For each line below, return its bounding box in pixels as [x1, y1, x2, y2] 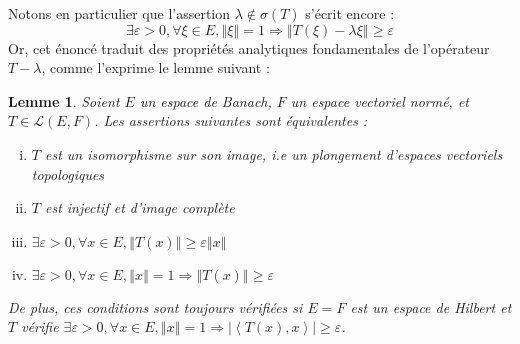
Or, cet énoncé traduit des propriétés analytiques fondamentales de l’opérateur [8, 37, 490, 58]
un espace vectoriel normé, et [290, 90, 470, 111]
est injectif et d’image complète [44, 197, 235, 218]
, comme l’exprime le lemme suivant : [41, 57, 270, 78]
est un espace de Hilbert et [350, 296, 512, 317]
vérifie [21, 316, 59, 337]
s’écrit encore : [305, 3, 395, 23]
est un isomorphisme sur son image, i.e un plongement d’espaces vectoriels [44, 143, 503, 164]
